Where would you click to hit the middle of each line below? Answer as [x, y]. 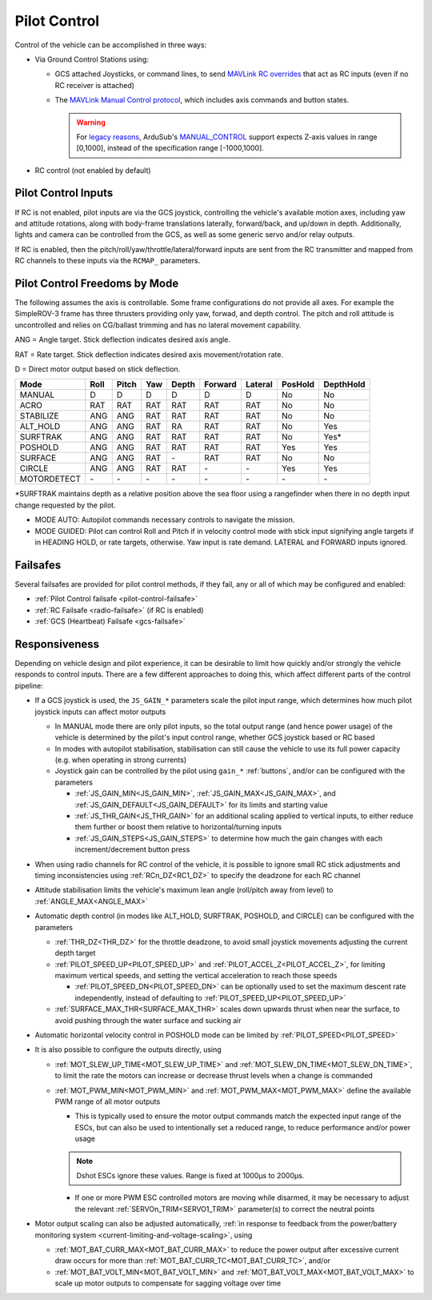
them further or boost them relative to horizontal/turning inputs [178, 827]
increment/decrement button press [132, 849]
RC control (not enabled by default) [93, 170]
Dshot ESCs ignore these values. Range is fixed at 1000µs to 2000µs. [190, 1175]
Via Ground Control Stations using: [92, 59]
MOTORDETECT [50, 479]
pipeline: [29, 685]
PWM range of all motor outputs [108, 1101]
